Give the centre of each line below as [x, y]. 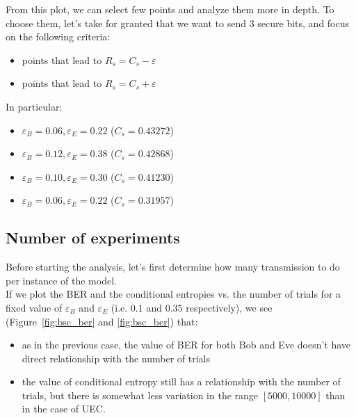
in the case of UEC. [64, 409]
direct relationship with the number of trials [116, 358]
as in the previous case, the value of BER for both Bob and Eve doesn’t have [186, 345]
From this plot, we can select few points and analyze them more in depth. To [170, 9]
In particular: [34, 106]
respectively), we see [229, 307]
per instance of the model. [61, 280]
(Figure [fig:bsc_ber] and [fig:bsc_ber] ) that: [102, 321]
